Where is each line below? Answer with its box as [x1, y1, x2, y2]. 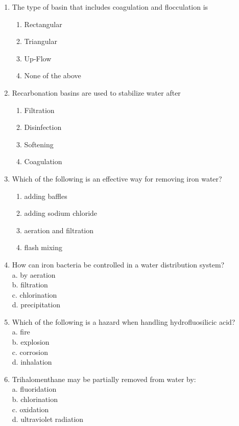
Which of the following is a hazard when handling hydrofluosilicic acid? [12, 316, 235, 327]
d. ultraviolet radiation [12, 414, 84, 424]
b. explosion [12, 337, 50, 347]
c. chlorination [12, 289, 57, 300]
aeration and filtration [24, 225, 94, 235]
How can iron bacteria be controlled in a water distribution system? [12, 259, 225, 270]
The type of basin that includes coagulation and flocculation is [12, 2, 208, 12]
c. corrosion [12, 346, 48, 357]
